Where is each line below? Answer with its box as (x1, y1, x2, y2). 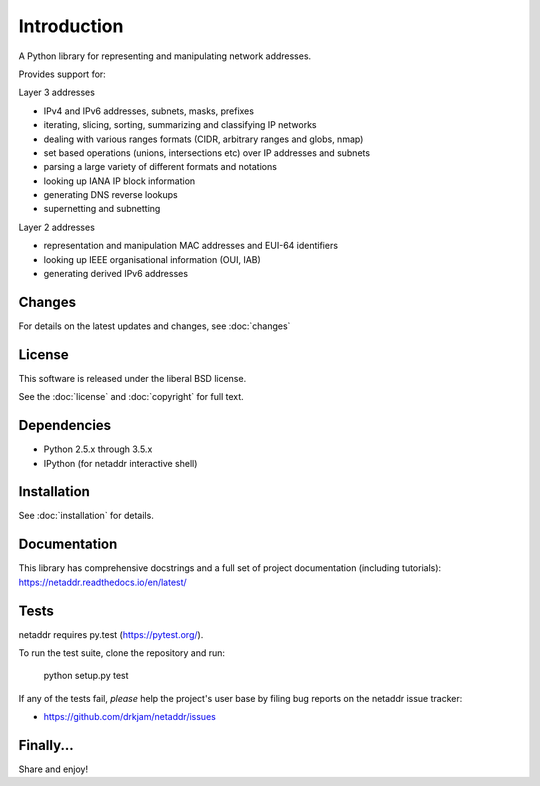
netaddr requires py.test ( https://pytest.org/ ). (18, 628, 204, 640)
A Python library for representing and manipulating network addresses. (18, 50, 312, 62)
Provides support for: (18, 68, 107, 80)
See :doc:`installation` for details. (18, 510, 154, 522)
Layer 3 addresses (18, 86, 95, 99)
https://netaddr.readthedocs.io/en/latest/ (18, 576, 187, 588)
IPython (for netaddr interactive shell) (43, 457, 198, 469)
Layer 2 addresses (18, 221, 95, 233)
